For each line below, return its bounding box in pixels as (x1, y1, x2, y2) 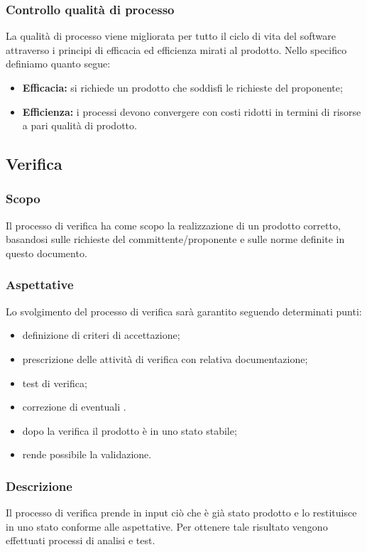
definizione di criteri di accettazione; (22, 328, 180, 342)
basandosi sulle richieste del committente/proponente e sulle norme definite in (6, 232, 345, 247)
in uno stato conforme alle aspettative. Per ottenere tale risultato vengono (6, 519, 328, 534)
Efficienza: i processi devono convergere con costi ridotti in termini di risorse (22, 104, 361, 119)
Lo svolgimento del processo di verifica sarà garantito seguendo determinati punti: (6, 303, 362, 318)
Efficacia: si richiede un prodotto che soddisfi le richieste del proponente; (22, 80, 343, 94)
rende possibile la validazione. (22, 447, 152, 462)
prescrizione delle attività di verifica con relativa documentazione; (22, 351, 308, 366)
